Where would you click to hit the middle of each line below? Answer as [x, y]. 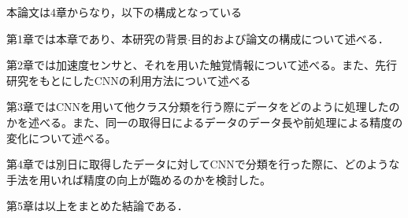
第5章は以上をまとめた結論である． [97, 206]
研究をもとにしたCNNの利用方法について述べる [129, 80]
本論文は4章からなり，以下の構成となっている [124, 12]
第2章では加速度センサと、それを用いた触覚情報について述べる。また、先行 [202, 65]
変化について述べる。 [61, 137]
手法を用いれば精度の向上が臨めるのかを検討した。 [139, 179]
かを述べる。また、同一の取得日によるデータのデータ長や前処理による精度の [205, 122]
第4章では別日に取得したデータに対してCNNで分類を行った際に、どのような [203, 164]
